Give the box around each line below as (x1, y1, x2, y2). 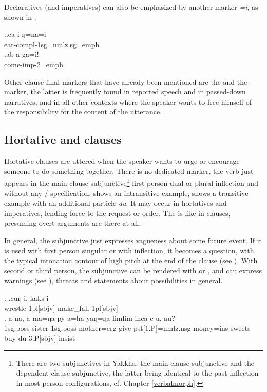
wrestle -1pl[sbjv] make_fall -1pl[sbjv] (4, 302, 118, 313)
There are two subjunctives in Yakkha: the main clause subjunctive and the (16, 357, 254, 368)
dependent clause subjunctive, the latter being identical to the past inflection (16, 367, 259, 378)
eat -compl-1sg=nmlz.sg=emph (4, 38, 100, 49)
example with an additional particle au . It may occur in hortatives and (4, 198, 227, 208)
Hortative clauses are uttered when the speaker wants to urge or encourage (4, 155, 240, 166)
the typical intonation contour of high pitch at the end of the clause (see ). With (4, 255, 258, 266)
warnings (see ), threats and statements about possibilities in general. (4, 275, 223, 286)
